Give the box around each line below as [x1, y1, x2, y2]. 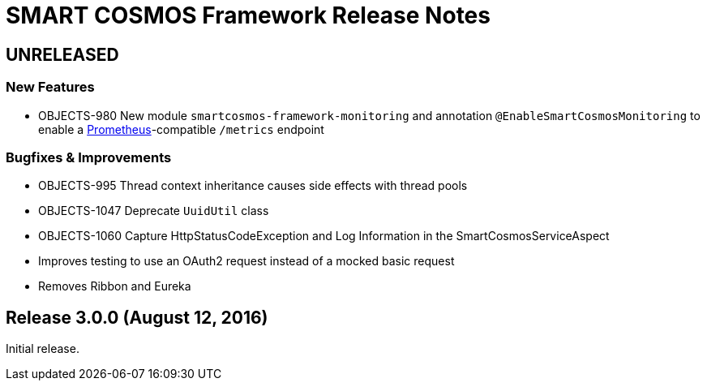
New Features [6, 79, 95, 96]
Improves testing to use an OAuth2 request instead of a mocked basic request [38, 254, 455, 269]
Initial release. [6, 342, 79, 356]
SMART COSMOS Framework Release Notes [6, 2, 491, 29]
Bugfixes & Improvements [6, 148, 172, 166]
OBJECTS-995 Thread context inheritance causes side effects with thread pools [38, 178, 468, 193]
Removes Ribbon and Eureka [38, 279, 191, 294]
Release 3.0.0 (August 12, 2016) [6, 307, 268, 328]
